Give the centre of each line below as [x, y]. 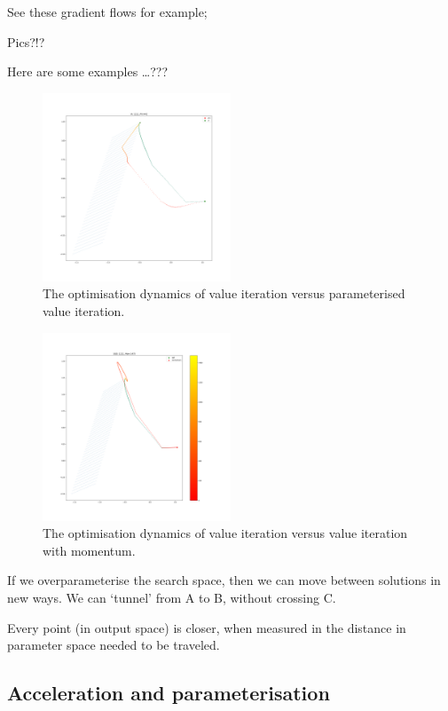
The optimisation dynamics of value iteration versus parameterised [224, 293]
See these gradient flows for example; [107, 12]
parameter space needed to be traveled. [114, 645]
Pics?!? [26, 41]
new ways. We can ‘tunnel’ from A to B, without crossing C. [172, 597]
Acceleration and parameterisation [169, 693]
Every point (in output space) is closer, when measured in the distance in [207, 627]
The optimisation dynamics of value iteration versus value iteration [225, 533]
